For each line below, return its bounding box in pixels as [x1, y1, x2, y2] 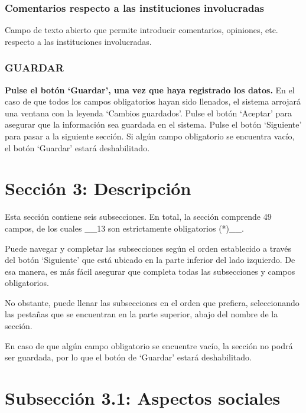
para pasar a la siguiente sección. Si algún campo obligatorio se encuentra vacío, [5, 130, 295, 142]
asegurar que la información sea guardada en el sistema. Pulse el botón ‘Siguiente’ [5, 118, 302, 131]
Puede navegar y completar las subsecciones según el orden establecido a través [5, 242, 291, 254]
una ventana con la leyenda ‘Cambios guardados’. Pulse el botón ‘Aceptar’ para [5, 106, 292, 119]
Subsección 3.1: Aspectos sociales [5, 386, 281, 410]
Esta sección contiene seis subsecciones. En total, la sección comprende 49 [5, 210, 272, 223]
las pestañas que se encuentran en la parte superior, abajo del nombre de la [5, 308, 278, 320]
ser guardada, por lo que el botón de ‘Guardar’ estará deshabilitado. [5, 351, 252, 363]
